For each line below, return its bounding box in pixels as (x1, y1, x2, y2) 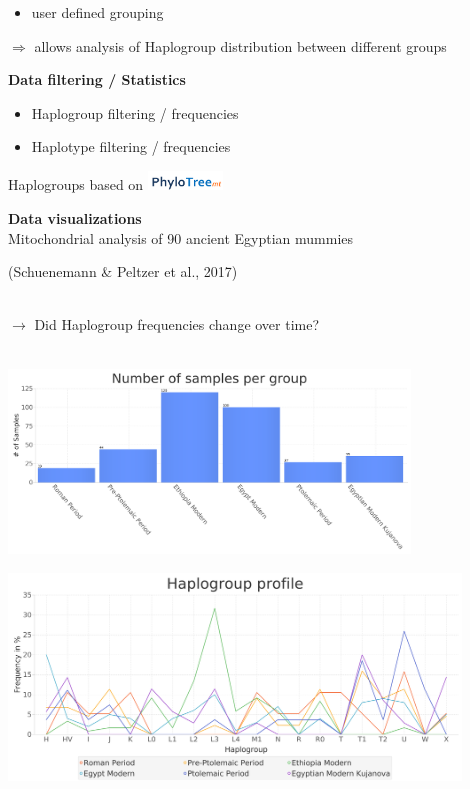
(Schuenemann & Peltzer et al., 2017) (8, 261, 238, 282)
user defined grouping (31, 2, 164, 22)
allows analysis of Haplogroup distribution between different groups (34, 35, 447, 56)
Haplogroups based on (8, 174, 144, 195)
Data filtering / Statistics (8, 69, 186, 90)
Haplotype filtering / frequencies (31, 136, 231, 157)
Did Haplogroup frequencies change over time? (34, 314, 320, 335)
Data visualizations (8, 208, 142, 228)
